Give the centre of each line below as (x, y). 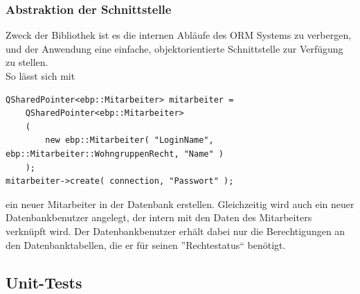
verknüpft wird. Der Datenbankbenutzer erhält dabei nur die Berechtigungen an (175, 231)
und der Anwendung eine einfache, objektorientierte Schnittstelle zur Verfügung (174, 48)
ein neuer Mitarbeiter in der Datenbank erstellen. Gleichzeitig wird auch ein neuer (180, 204)
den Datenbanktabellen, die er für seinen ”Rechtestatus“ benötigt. (146, 244)
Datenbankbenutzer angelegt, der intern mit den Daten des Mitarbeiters (159, 217)
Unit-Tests (44, 282)
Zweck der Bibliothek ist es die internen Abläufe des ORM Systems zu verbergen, (179, 35)
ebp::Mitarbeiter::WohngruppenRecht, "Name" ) (115, 154)
